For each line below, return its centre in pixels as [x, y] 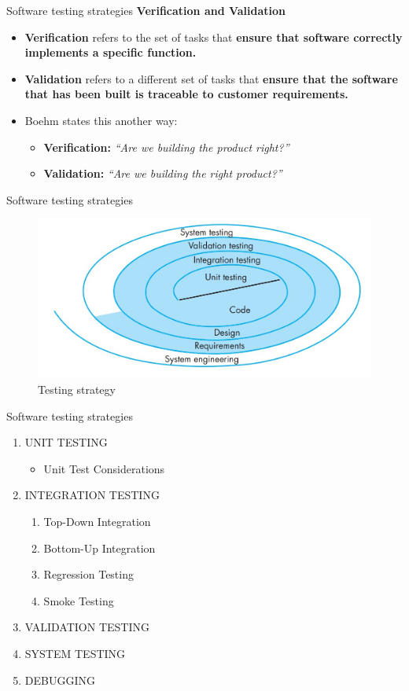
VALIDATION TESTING [87, 627]
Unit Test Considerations [104, 468]
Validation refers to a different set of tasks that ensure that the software [211, 78]
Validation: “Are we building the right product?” [163, 173]
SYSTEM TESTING [75, 653]
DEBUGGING [60, 680]
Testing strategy [77, 389]
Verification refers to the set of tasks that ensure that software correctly [214, 37]
